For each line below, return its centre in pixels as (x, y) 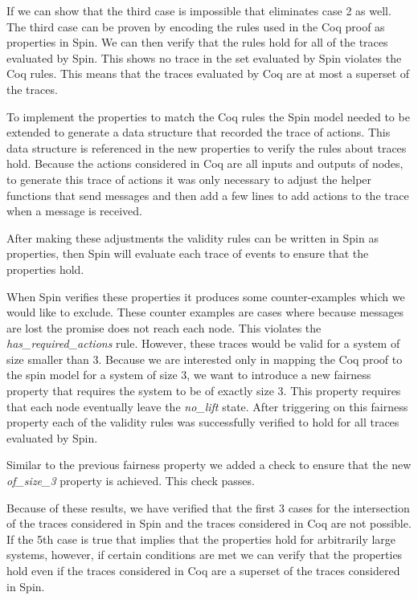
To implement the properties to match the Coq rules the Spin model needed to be (208, 116)
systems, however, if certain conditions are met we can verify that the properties (205, 555)
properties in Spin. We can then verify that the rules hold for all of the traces (197, 42)
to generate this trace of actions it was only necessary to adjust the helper (189, 179)
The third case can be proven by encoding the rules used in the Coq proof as (196, 26)
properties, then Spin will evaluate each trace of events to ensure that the (188, 253)
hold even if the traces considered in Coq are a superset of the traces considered (203, 570)
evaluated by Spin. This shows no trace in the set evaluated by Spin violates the (204, 57)
